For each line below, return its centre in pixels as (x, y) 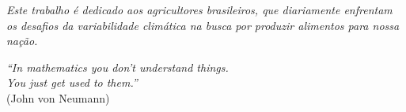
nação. (22, 41)
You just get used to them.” (72, 82)
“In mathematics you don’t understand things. (118, 67)
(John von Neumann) (58, 97)
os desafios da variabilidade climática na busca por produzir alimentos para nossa (203, 25)
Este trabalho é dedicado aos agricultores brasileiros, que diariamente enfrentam (199, 9)
